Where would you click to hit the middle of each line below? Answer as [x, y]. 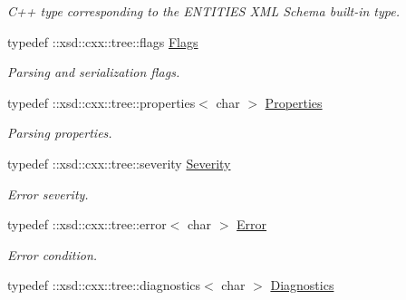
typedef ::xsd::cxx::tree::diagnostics [104, 285]
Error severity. [48, 194]
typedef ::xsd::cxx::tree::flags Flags [103, 41]
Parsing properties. [60, 133]
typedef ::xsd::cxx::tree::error [87, 224]
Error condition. [53, 254]
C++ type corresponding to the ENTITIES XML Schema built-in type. [204, 11]
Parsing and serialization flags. [94, 72]
